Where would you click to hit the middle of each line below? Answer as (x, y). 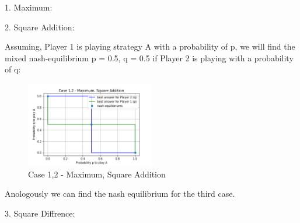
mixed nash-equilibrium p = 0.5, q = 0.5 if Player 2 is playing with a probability (149, 58)
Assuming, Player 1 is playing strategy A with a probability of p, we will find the (150, 46)
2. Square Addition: (40, 27)
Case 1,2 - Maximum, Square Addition (97, 174)
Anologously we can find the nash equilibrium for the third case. (120, 194)
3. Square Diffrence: (40, 213)
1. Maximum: (29, 7)
